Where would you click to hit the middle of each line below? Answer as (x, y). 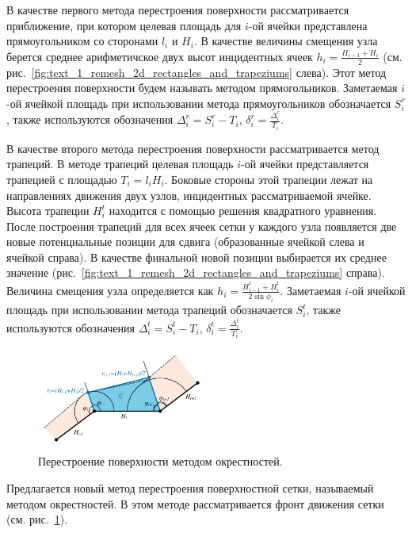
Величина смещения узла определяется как (110, 290)
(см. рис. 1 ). (37, 519)
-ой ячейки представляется (305, 164)
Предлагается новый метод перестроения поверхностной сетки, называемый (190, 487)
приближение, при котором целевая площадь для (124, 25)
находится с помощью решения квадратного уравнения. (243, 211)
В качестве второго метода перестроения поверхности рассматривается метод (193, 148)
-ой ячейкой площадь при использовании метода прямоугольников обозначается (199, 103)
